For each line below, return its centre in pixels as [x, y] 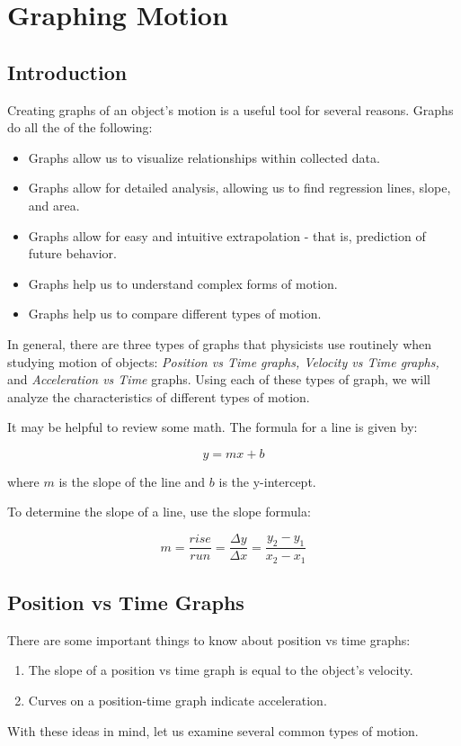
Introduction [67, 72]
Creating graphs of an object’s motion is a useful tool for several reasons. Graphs [230, 109]
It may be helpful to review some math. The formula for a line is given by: [213, 427]
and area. [54, 205]
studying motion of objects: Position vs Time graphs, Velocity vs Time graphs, [223, 361]
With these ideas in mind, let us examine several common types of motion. [213, 730]
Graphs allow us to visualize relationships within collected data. [204, 157]
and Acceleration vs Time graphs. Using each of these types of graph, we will [219, 379]
